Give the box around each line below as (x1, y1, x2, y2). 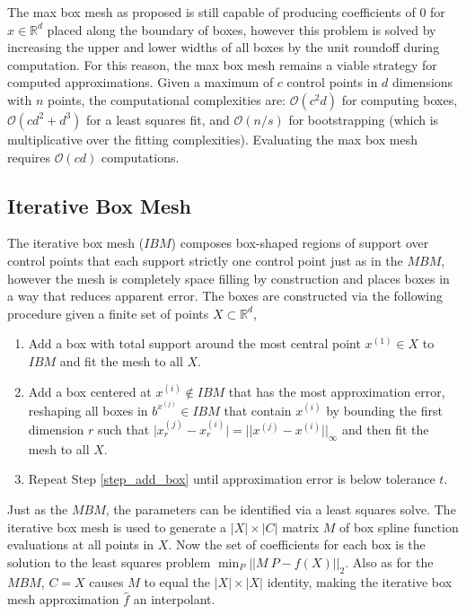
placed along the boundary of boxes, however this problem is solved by (47, 20, 436, 39)
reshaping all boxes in (28, 400, 148, 419)
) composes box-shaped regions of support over (171, 233, 429, 252)
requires (7, 147, 50, 166)
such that (97, 420, 150, 439)
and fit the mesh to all (59, 351, 183, 370)
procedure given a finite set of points (7, 303, 209, 322)
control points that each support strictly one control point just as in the (7, 250, 403, 269)
